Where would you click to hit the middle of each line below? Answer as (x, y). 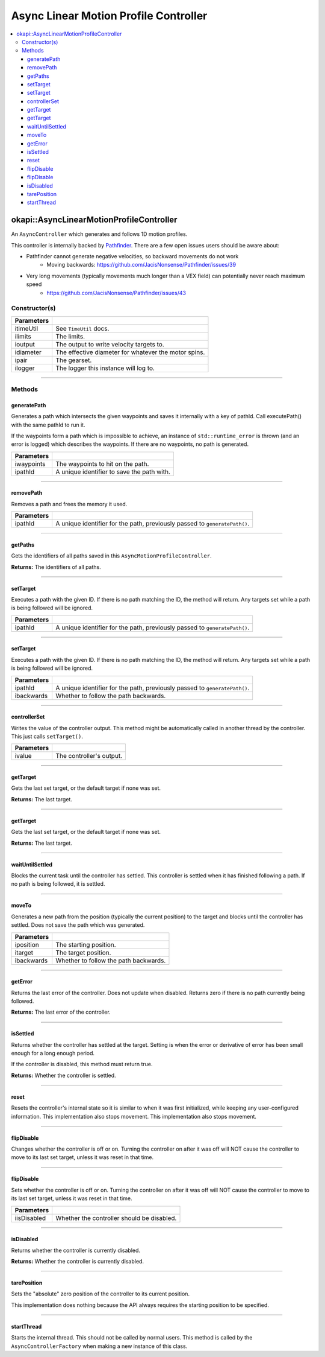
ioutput (25, 344)
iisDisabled (30, 1218)
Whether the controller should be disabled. (116, 1218)
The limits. (70, 336)
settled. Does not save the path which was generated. (78, 925)
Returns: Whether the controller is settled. (64, 1075)
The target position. (83, 952)
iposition (27, 944)
